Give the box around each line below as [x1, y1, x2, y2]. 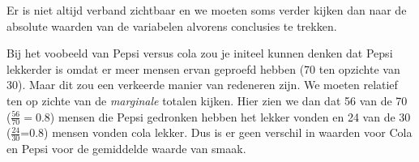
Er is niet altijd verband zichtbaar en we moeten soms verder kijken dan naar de [6, 2, 407, 18]
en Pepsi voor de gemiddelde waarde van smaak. [6, 140, 246, 157]
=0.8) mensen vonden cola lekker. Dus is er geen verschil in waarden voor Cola [20, 124, 413, 141]
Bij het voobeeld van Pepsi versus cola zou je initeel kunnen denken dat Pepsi [6, 45, 393, 62]
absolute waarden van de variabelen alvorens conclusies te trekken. [6, 17, 337, 34]
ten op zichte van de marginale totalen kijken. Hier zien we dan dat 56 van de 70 [6, 92, 408, 109]
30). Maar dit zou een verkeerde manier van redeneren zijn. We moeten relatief [6, 76, 398, 93]
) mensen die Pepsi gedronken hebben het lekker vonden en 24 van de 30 [49, 108, 411, 125]
